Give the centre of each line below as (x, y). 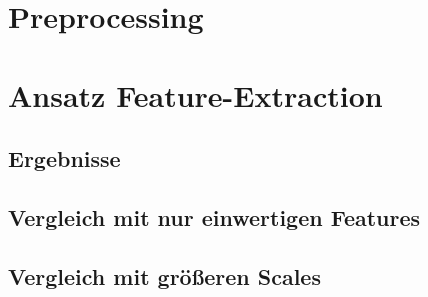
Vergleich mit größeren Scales (164, 275)
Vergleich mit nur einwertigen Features (214, 216)
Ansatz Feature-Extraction (195, 94)
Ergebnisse (64, 158)
